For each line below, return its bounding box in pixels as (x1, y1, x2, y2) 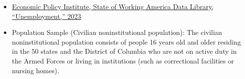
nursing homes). (12, 65, 59, 75)
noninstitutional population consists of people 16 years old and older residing (12, 36, 241, 47)
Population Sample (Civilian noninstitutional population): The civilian (12, 27, 222, 37)
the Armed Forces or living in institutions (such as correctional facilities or (12, 55, 234, 65)
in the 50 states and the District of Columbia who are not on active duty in (12, 46, 237, 56)
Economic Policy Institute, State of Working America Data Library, (12, 1, 214, 11)
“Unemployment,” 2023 (12, 11, 82, 21)
